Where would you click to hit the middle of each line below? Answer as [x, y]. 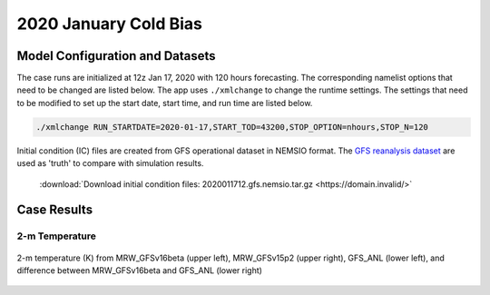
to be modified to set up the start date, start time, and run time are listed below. [165, 103]
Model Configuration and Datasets [117, 56]
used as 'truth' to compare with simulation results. [110, 163]
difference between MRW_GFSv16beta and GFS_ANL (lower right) [140, 270]
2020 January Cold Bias [110, 24]
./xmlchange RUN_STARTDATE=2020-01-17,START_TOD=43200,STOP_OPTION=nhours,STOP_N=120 [232, 127]
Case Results [55, 210]
